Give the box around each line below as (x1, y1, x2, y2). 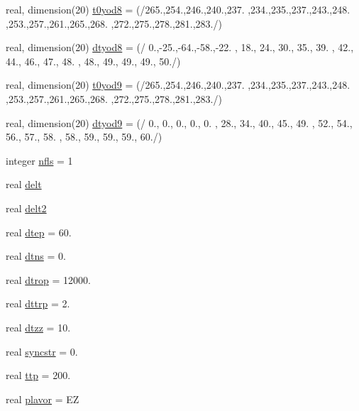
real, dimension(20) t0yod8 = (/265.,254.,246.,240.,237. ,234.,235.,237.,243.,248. (6, 2, 350, 16)
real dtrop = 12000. (6, 272, 91, 287)
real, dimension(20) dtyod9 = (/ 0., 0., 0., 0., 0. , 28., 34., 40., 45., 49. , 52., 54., (6, 115, 353, 130)
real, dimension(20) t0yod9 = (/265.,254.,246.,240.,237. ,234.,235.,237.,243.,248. (6, 77, 350, 92)
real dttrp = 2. (6, 296, 70, 311)
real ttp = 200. (6, 368, 71, 383)
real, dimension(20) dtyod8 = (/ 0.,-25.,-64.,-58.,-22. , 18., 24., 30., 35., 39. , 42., (6, 40, 354, 55)
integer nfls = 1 (6, 153, 73, 168)
